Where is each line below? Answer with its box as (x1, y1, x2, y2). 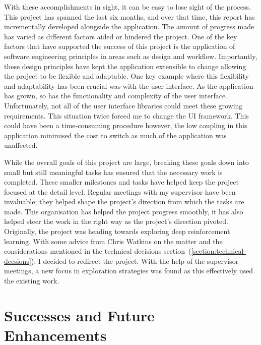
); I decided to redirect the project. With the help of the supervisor (31, 255, 239, 266)
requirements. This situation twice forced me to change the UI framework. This (4, 110, 249, 121)
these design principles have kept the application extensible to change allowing (4, 61, 246, 71)
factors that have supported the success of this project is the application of (4, 41, 235, 51)
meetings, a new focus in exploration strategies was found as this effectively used (4, 265, 253, 276)
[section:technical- (191, 246, 246, 256)
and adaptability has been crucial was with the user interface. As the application (4, 80, 253, 91)
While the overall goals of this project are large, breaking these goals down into (4, 156, 249, 167)
